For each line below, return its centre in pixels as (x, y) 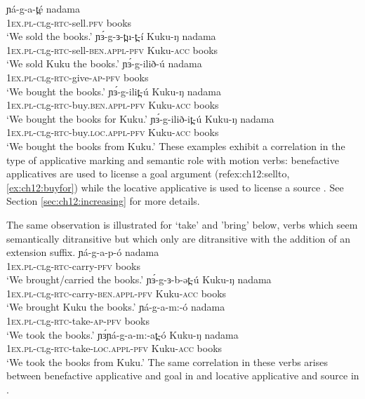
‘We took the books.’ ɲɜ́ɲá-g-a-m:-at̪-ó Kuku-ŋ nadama (122, 334)
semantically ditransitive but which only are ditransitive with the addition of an (179, 238)
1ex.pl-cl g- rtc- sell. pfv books (69, 22)
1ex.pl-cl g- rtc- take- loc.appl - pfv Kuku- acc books (114, 348)
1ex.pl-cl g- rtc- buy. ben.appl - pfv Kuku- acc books (113, 105)
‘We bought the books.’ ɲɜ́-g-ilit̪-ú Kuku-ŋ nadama (114, 91)
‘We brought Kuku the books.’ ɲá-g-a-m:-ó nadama (116, 307)
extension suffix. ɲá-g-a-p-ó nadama (83, 252)
